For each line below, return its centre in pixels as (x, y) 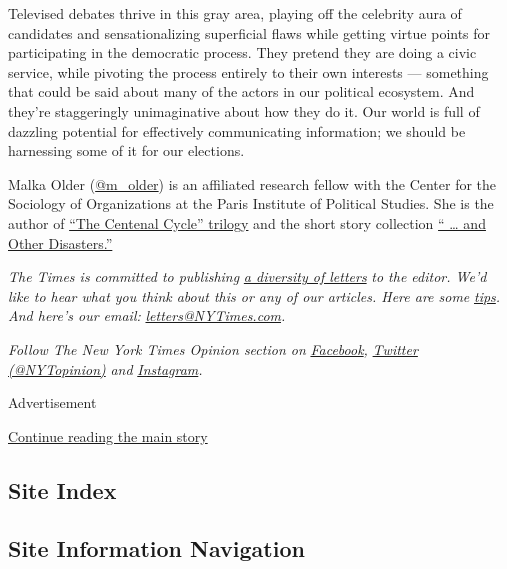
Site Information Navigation (156, 548)
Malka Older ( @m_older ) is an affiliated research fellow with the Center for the (252, 183)
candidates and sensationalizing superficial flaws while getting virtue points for (249, 32)
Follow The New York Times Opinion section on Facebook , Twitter (213, 348)
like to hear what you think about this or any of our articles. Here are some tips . (254, 295)
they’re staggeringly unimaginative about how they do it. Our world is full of (244, 110)
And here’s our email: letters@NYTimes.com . (147, 315)
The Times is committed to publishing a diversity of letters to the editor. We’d (247, 276)
